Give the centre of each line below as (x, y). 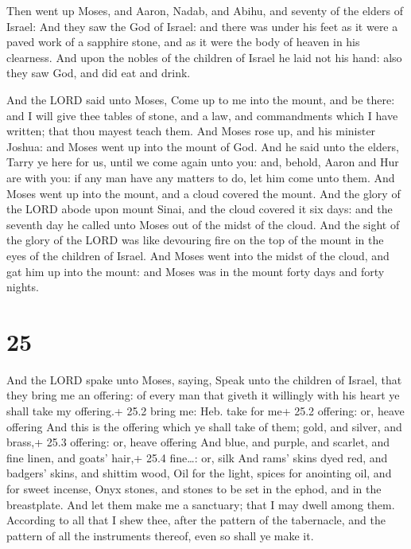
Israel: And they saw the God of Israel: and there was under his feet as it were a (202, 26)
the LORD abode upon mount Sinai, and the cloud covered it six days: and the (200, 209)
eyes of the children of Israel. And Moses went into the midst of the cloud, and (198, 255)
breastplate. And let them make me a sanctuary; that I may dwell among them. (201, 504)
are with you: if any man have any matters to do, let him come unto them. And (201, 177)
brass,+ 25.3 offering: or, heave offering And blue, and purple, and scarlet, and (198, 442)
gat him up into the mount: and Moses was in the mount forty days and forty (196, 271)
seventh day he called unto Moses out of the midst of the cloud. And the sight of (203, 224)
